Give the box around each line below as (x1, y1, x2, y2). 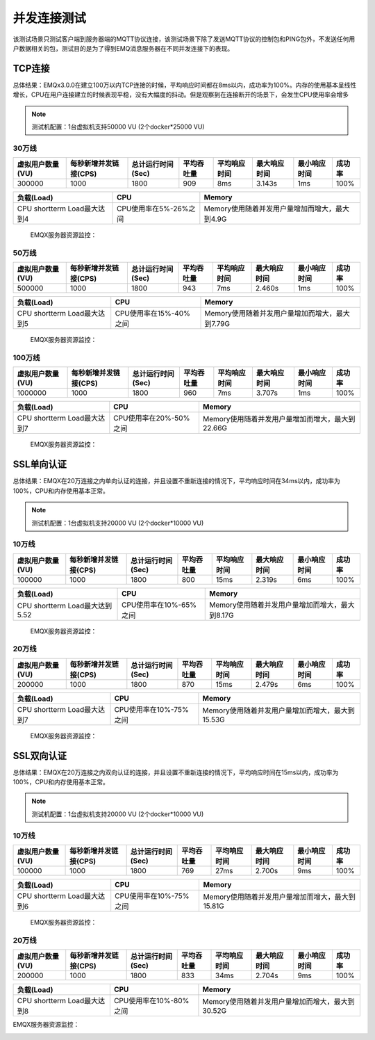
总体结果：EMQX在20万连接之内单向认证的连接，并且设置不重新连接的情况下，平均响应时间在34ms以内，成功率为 (12, 477, 340, 485)
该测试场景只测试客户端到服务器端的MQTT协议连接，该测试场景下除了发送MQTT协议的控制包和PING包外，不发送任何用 (12, 35, 356, 43)
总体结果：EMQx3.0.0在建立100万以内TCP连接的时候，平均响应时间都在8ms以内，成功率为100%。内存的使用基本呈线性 (12, 81, 357, 89)
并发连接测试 (12, 10, 87, 26)
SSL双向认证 (12, 749, 67, 761)
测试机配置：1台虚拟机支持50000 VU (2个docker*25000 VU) (31, 122, 205, 131)
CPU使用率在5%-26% (117, 204, 189, 213)
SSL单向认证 (12, 459, 67, 471)
